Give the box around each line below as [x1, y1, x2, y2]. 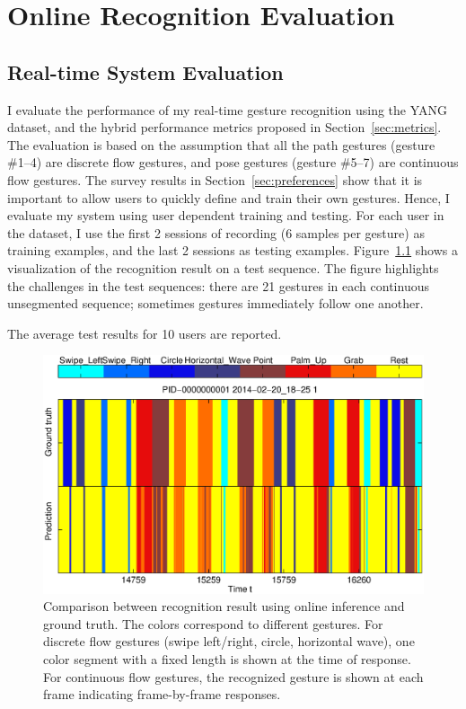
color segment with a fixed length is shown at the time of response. [43, 650, 411, 669]
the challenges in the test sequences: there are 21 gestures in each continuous [7, 276, 429, 295]
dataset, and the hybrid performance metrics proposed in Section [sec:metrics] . [7, 118, 442, 137]
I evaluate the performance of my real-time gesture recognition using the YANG [7, 100, 448, 119]
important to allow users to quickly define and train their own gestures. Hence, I [7, 188, 450, 207]
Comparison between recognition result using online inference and [43, 597, 405, 616]
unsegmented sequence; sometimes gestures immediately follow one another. [7, 294, 424, 313]
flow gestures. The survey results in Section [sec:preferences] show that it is [7, 170, 423, 189]
